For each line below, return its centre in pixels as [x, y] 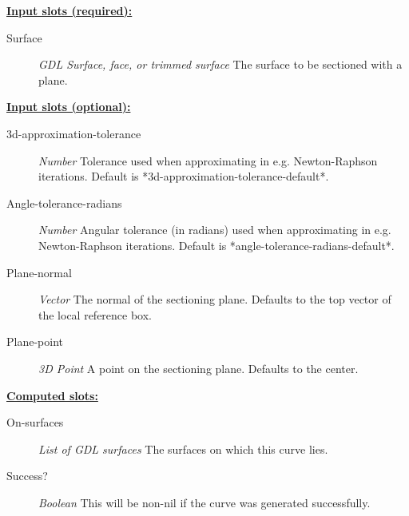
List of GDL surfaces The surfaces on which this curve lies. [183, 449]
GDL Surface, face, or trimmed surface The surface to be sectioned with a [220, 64]
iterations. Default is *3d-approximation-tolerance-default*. [184, 176]
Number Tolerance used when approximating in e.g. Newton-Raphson [208, 160]
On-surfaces [35, 422]
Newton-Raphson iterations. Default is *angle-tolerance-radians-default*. [216, 245]
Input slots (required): [69, 10]
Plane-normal [39, 272]
